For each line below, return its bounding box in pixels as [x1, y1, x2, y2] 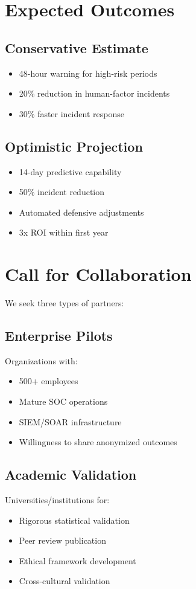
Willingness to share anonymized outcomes [19, 436, 177, 448]
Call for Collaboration [5, 262, 192, 286]
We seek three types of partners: [5, 297, 124, 309]
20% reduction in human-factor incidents [19, 87, 170, 100]
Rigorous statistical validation [19, 513, 130, 526]
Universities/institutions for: [5, 494, 110, 506]
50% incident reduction [19, 185, 105, 198]
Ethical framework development [19, 554, 136, 567]
